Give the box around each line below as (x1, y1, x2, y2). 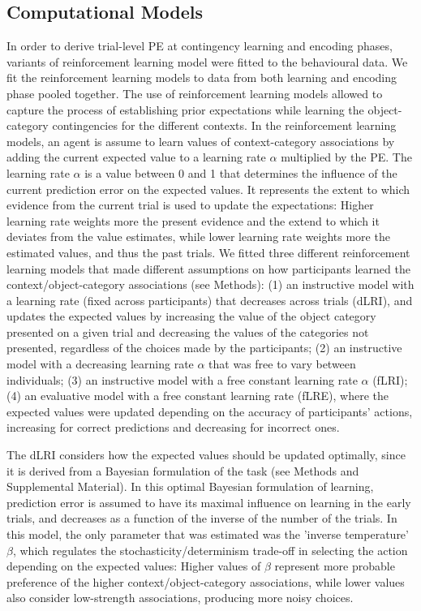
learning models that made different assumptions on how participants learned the (6, 260, 410, 277)
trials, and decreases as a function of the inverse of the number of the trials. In (6, 510, 397, 527)
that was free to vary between (208, 355, 356, 372)
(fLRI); (372, 371, 408, 388)
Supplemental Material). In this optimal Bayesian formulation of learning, (6, 478, 374, 495)
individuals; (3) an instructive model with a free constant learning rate (6, 371, 358, 388)
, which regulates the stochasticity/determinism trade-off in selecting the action (12, 541, 408, 558)
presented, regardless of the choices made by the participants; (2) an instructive (6, 339, 402, 356)
